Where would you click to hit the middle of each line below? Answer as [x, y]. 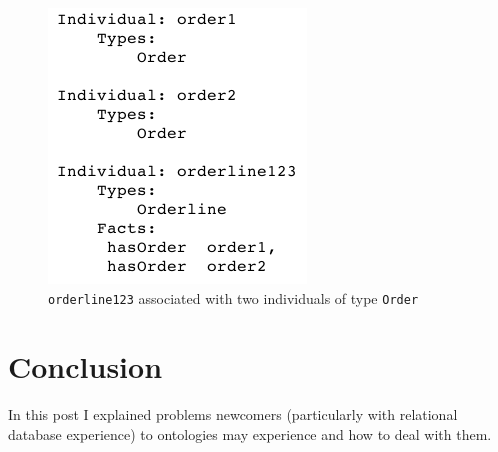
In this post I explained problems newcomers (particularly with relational [233, 414]
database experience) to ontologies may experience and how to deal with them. [250, 433]
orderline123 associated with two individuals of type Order [233, 297]
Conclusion [85, 366]
